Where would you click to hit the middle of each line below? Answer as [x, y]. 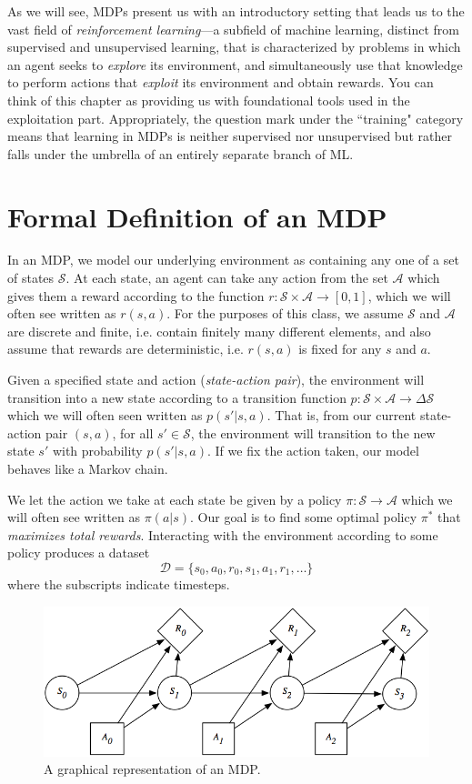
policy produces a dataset [79, 553]
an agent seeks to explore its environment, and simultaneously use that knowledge [235, 64]
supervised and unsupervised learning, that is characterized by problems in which [234, 47]
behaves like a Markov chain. [88, 468]
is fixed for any [340, 349]
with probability [97, 451]
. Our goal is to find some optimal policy [304, 517]
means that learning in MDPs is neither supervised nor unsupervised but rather [230, 136]
